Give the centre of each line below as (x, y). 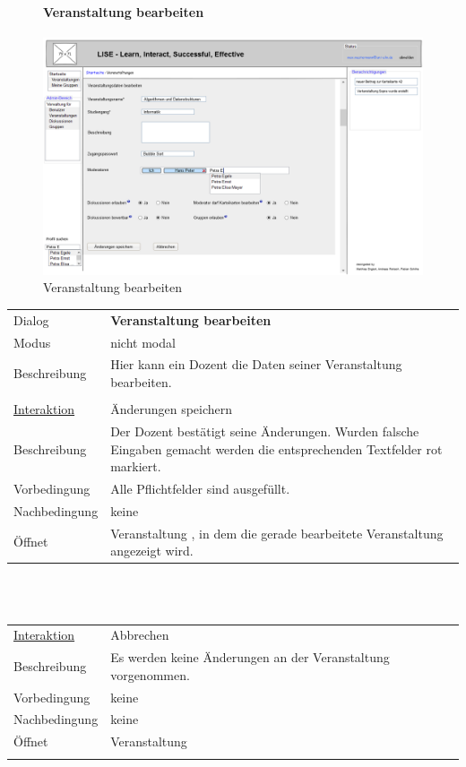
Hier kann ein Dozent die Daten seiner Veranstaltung (256, 364)
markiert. (136, 466)
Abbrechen (140, 635)
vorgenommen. (150, 674)
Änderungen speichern (172, 409)
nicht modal (143, 342)
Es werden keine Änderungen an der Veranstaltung (250, 657)
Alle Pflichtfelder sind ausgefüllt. (200, 488)
